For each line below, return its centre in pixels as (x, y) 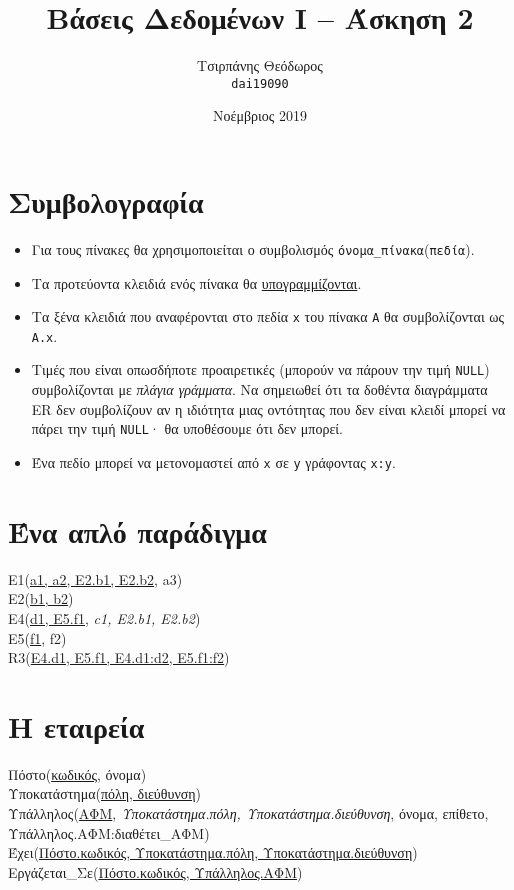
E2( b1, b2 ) (41, 598)
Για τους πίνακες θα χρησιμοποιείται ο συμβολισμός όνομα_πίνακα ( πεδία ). (253, 248)
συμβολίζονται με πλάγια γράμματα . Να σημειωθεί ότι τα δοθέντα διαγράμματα (259, 389)
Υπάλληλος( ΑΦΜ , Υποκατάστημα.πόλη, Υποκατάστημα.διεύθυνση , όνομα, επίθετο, (248, 813)
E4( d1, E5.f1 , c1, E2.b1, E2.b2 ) (104, 617)
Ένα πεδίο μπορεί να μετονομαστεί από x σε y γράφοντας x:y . (213, 461)
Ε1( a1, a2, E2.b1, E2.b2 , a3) (95, 578)
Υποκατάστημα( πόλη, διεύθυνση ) (105, 793)
